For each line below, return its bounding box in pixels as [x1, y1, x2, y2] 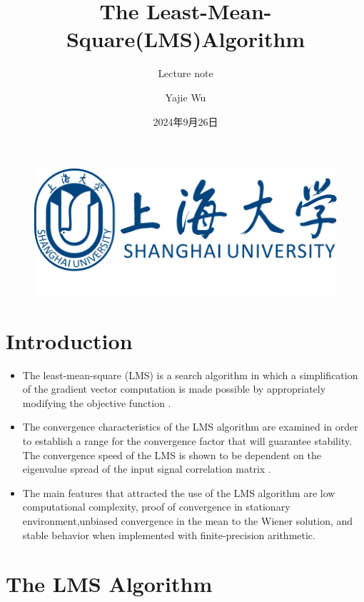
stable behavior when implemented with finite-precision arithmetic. [22, 527, 315, 542]
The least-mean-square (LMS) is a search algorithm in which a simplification [22, 367, 358, 382]
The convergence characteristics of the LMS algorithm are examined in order [22, 419, 358, 434]
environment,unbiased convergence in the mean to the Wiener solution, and [22, 513, 353, 528]
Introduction [6, 326, 133, 355]
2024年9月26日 [153, 114, 218, 129]
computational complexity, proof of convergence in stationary [22, 499, 290, 514]
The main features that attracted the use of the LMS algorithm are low [22, 485, 335, 500]
